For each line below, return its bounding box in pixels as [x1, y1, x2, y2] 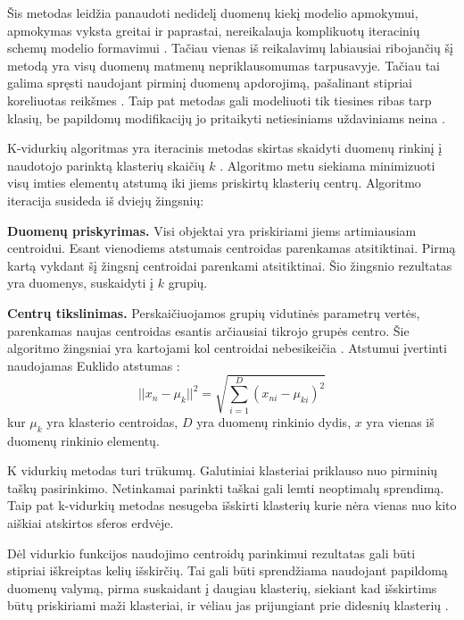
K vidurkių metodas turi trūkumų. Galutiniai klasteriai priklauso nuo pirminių [7, 461, 438, 480]
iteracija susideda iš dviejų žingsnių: [7, 190, 204, 209]
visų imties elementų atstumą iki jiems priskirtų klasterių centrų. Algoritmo [7, 173, 421, 192]
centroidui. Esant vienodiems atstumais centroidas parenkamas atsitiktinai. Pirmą [7, 239, 456, 257]
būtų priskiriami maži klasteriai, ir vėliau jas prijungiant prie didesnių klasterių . [7, 596, 449, 615]
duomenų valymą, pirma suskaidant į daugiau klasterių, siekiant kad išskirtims [7, 578, 437, 597]
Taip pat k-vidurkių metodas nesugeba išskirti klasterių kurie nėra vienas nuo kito [7, 496, 457, 515]
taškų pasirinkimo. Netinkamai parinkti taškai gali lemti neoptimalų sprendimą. [7, 478, 444, 497]
